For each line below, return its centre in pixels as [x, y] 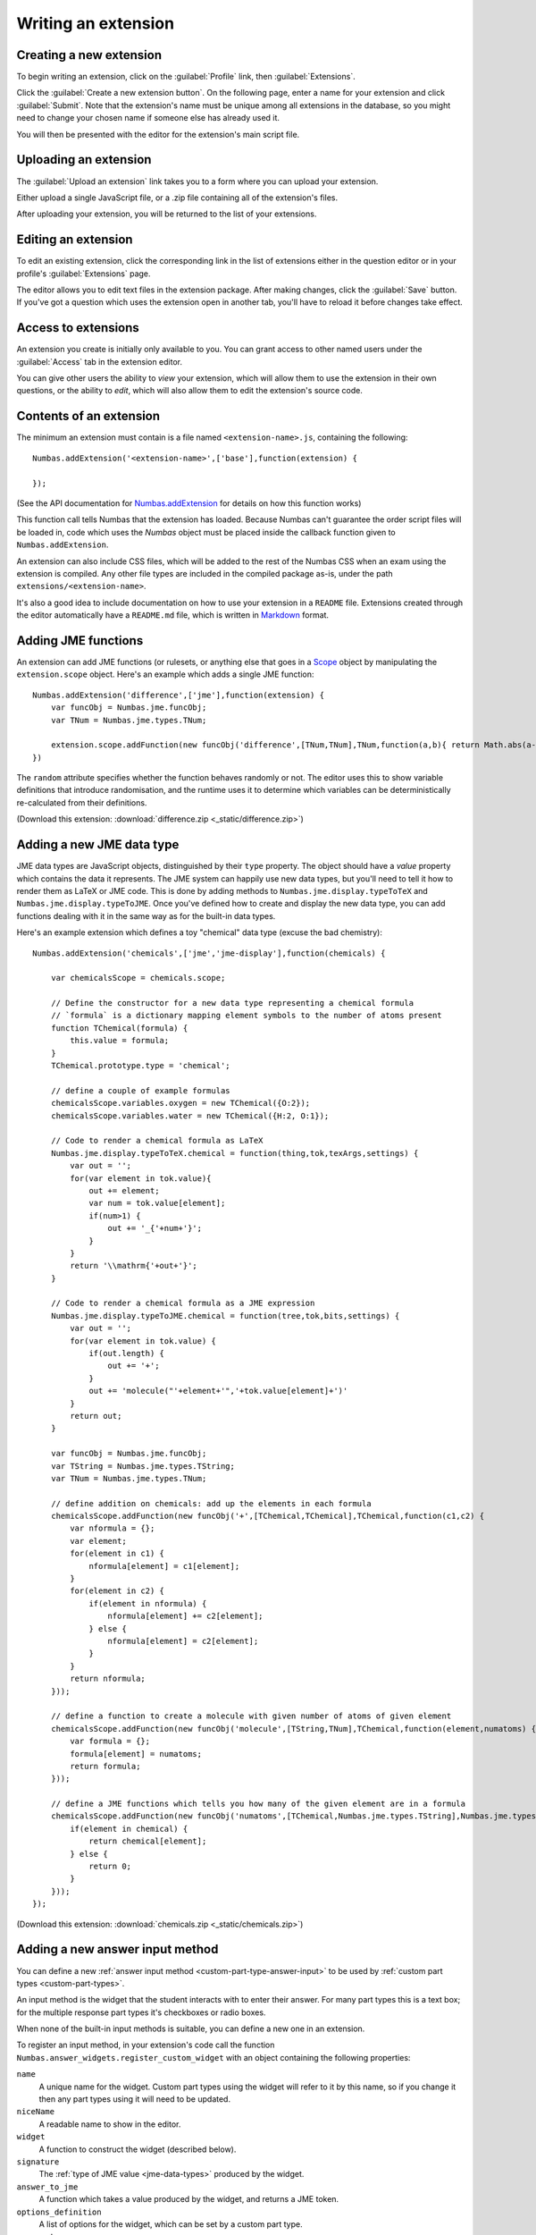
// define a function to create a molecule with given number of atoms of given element [251, 1716]
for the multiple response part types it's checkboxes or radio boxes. [141, 2012]
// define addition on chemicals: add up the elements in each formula [211, 1503]
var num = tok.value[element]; [157, 1203]
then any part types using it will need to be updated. [135, 2099]
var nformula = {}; [113, 1528]
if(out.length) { [127, 1354]
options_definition [59, 2212]
